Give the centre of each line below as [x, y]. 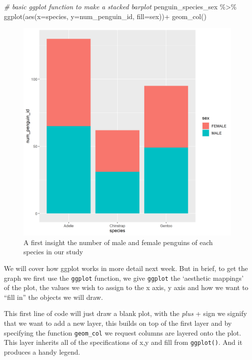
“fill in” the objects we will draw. [54, 297]
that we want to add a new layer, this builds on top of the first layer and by [118, 323]
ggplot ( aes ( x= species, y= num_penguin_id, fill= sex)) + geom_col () [105, 16]
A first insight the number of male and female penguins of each [118, 242]
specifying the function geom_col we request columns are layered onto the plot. [123, 332]
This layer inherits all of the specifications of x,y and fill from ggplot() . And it [123, 342]
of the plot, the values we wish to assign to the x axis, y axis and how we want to [126, 287]
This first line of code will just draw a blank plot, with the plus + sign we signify [126, 313]
